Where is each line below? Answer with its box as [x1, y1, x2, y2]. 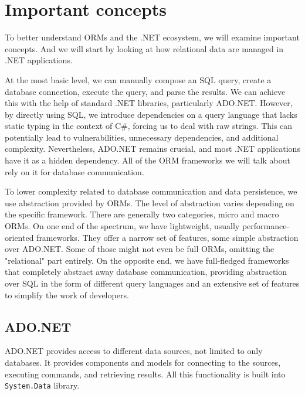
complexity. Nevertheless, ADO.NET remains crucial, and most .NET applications [5, 142, 300, 155]
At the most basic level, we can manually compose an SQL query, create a [5, 73, 272, 86]
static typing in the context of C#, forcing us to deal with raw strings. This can [5, 120, 293, 132]
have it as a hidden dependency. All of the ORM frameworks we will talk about [5, 154, 290, 166]
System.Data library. [5, 379, 80, 391]
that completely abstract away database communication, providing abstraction [5, 265, 287, 278]
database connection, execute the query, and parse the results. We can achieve [5, 85, 286, 97]
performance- [242, 220, 290, 232]
